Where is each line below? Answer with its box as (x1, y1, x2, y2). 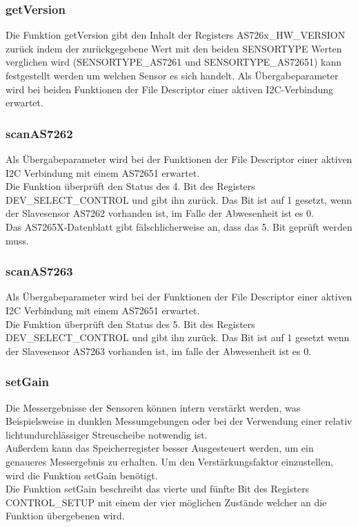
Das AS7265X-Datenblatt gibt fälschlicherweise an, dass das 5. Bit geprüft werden (6, 219, 352, 233)
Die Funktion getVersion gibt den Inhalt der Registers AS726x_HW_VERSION (6, 28, 346, 42)
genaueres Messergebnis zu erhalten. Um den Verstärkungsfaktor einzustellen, (6, 454, 333, 468)
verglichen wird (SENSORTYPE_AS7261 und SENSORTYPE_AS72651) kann (6, 55, 342, 69)
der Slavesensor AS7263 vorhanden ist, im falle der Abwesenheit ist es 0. (6, 343, 312, 358)
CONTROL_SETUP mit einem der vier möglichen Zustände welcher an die (6, 495, 327, 509)
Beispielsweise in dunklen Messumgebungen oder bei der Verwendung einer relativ (6, 414, 352, 428)
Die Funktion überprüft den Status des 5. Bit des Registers (6, 316, 255, 331)
